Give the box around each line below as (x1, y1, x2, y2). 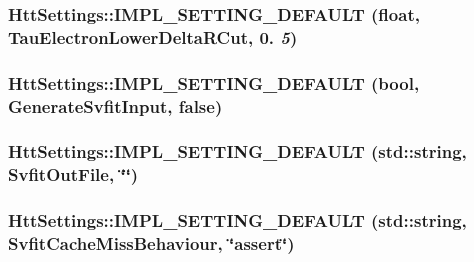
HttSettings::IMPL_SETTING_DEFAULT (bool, (8, 70, 420, 95)
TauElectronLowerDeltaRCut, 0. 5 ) (8, 24, 298, 49)
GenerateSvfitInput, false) (8, 93, 223, 118)
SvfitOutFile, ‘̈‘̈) (8, 162, 139, 187)
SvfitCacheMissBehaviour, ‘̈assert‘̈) (8, 231, 295, 256)
